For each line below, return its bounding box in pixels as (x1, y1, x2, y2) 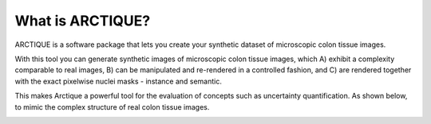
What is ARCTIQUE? (14, 12, 151, 29)
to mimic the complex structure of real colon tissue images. (14, 102, 210, 111)
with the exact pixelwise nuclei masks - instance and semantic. (14, 76, 223, 86)
